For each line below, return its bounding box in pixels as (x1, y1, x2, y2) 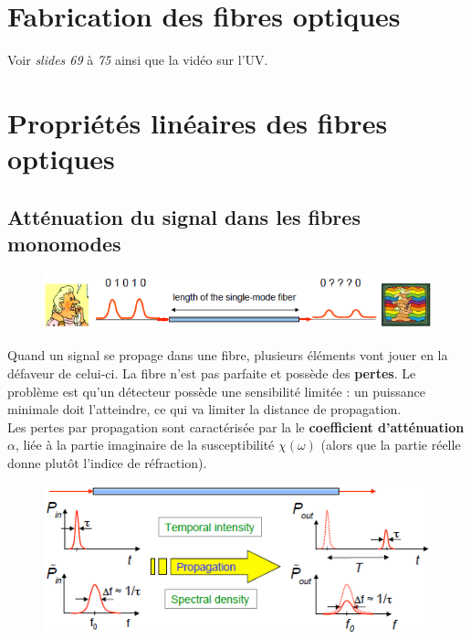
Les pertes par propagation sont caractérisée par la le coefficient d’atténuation (7, 417, 465, 436)
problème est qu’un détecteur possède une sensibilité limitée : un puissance (7, 381, 425, 400)
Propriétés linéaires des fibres (7, 103, 388, 141)
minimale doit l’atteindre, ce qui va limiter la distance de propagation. (7, 399, 402, 419)
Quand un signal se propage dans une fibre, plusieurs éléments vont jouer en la (7, 346, 448, 365)
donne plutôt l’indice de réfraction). (7, 453, 207, 472)
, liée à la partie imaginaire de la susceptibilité (15, 435, 275, 454)
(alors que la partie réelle (320, 435, 461, 454)
